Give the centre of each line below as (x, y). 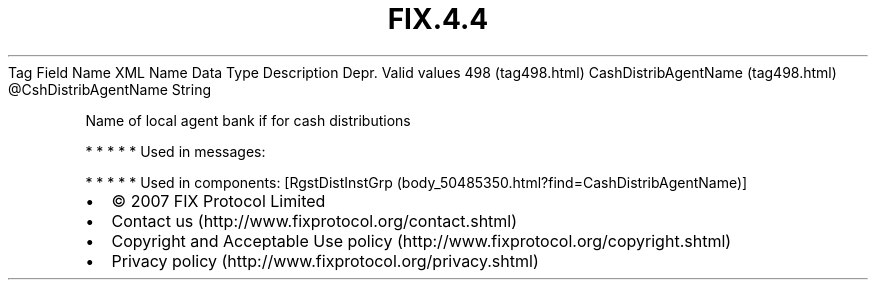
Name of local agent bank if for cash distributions (248, 120)
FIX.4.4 (438, 19)
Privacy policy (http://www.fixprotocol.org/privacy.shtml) (325, 260)
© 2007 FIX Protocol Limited (218, 200)
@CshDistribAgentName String (110, 89)
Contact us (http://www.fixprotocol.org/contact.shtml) (314, 220)
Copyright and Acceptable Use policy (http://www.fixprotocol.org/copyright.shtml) (421, 240)
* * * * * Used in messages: (175, 151)
